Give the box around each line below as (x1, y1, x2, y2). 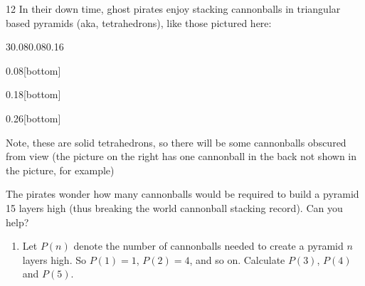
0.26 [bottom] (6, 110, 61, 125)
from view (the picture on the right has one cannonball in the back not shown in (6, 149, 357, 164)
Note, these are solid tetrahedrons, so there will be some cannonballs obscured (6, 134, 347, 149)
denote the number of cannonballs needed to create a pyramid (73, 238, 344, 253)
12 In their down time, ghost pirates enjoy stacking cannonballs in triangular (6, 1, 341, 16)
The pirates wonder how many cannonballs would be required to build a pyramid (6, 186, 359, 201)
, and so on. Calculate (189, 252, 285, 267)
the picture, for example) (6, 162, 115, 177)
